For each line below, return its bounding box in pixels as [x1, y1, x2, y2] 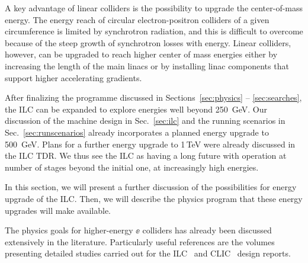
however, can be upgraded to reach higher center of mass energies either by [5, 48, 278, 60]
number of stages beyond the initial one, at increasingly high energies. [5, 161, 259, 173]
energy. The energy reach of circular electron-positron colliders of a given [5, 13, 269, 25]
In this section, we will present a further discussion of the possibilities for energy [5, 181, 297, 193]
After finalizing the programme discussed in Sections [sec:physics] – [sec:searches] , [5, 91, 302, 104]
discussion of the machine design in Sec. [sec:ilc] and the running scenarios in [5, 114, 285, 127]
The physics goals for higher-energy [5, 224, 133, 236]
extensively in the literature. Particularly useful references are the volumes [5, 235, 275, 248]
